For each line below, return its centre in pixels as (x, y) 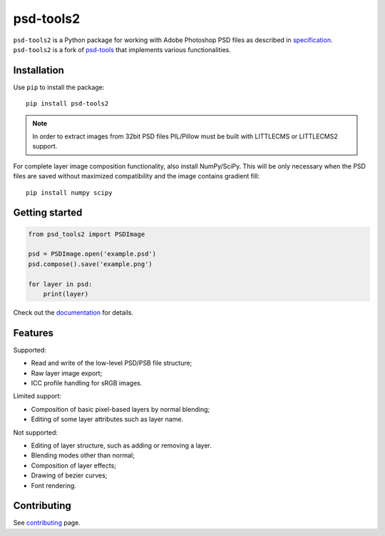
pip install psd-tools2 (67, 104)
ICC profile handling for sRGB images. (87, 383)
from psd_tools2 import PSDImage (87, 234)
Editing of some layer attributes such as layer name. (107, 419)
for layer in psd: (60, 284)
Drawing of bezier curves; (69, 475)
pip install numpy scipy (69, 192)
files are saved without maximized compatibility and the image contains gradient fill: (137, 176)
